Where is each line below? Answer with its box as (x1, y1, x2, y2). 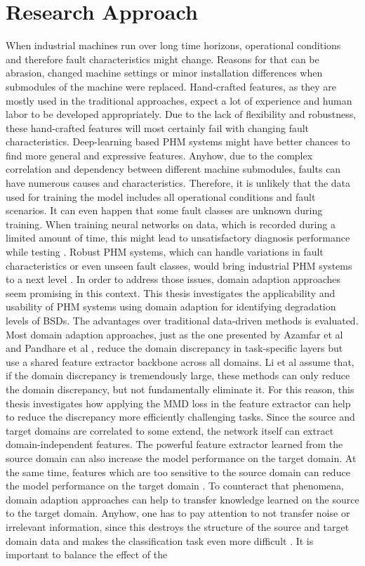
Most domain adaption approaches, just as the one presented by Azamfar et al (6, 327, 343, 341)
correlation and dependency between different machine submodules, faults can (6, 162, 341, 176)
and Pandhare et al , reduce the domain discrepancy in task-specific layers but (6, 341, 343, 355)
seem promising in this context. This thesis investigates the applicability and (6, 285, 336, 300)
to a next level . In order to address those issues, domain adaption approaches (6, 272, 341, 287)
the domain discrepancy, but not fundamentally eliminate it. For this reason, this (6, 381, 354, 396)
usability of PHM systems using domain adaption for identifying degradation (6, 299, 336, 314)
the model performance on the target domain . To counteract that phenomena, (6, 478, 345, 493)
